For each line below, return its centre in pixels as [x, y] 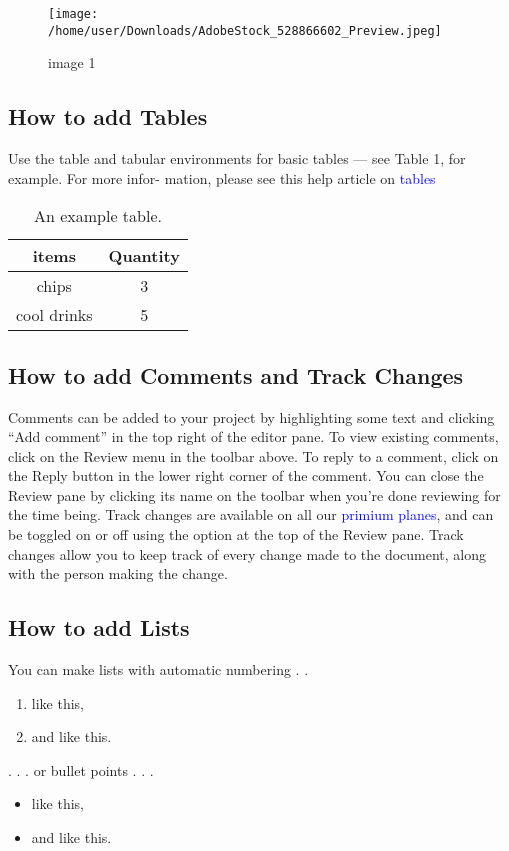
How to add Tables [108, 116]
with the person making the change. [118, 573]
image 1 [72, 62]
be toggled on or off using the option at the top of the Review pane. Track [236, 534]
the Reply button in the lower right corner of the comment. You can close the [246, 475]
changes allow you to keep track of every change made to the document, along [247, 553]
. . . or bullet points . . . [81, 769]
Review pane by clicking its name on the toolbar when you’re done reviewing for [254, 494]
